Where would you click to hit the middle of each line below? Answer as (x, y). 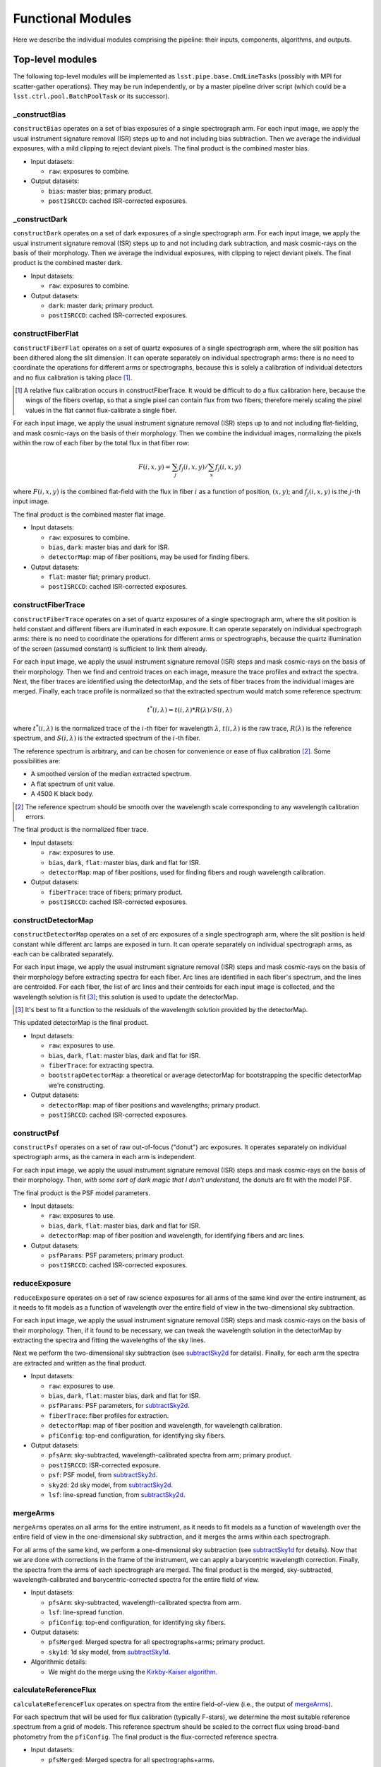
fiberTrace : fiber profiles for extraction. (109, 1415)
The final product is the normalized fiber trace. (81, 830)
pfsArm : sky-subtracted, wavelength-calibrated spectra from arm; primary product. (170, 1455)
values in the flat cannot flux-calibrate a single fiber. (101, 410)
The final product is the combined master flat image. (89, 514)
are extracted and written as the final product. (80, 1363)
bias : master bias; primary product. (101, 191)
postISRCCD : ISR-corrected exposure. (105, 1465)
